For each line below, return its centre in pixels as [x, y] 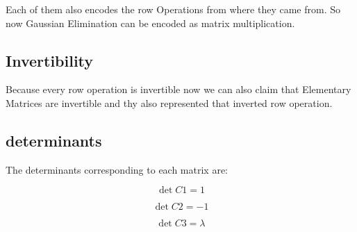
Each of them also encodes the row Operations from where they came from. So [173, 9]
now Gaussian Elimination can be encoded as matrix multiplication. [150, 23]
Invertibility [50, 60]
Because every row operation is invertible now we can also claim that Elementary [178, 89]
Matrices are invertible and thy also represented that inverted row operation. [169, 102]
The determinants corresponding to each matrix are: [117, 169]
